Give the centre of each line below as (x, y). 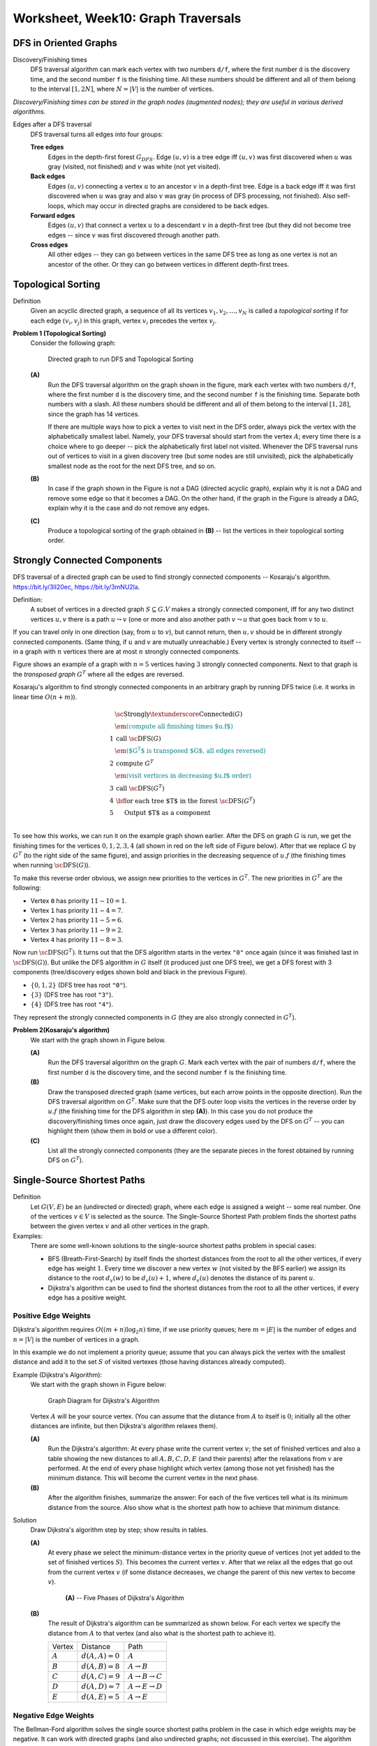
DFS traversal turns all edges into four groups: (97, 134)
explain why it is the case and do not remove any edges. (128, 508)
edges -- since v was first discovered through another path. (134, 235)
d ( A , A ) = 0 (101, 1656)
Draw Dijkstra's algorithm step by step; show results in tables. (119, 1530)
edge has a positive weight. (87, 1298)
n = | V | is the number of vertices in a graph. (76, 1339)
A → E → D (145, 1687)
